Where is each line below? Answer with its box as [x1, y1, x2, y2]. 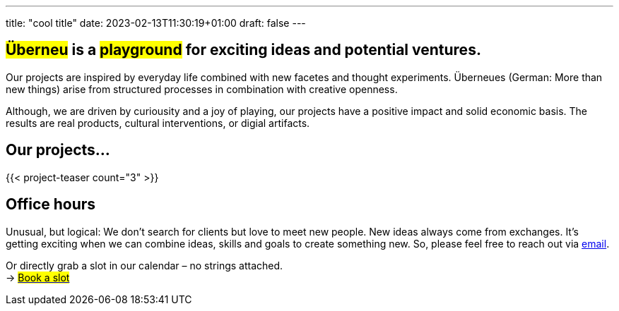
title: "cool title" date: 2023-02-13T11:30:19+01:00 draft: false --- [6, 17, 306, 29]
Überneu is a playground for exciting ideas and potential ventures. [6, 41, 481, 59]
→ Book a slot [6, 271, 70, 283]
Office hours [6, 195, 96, 214]
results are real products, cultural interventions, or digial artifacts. [6, 116, 310, 129]
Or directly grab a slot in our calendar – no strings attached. [6, 259, 283, 272]
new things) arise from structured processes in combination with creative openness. [6, 83, 398, 95]
